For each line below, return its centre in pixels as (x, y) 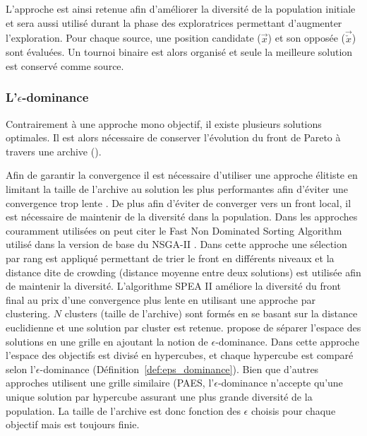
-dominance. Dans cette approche (287, 341)
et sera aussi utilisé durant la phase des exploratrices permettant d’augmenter (174, 22)
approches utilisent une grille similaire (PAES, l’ (110, 383)
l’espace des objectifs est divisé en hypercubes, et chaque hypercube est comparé (180, 355)
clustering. (28, 313)
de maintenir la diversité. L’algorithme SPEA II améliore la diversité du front (174, 286)
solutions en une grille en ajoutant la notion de (107, 341)
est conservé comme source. (65, 65)
